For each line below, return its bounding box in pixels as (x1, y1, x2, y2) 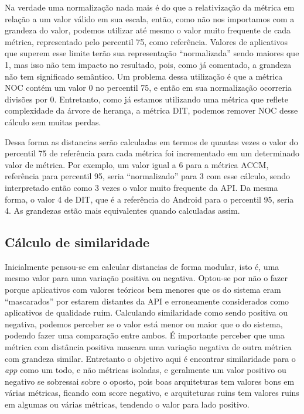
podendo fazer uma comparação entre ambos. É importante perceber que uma (5, 329, 285, 341)
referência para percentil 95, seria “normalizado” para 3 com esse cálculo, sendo (5, 170, 291, 182)
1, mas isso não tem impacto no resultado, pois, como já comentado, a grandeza (5, 58, 292, 70)
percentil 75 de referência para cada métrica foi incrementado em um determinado (5, 147, 300, 159)
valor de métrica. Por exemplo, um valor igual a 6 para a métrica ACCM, (5, 158, 269, 170)
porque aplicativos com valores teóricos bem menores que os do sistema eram (5, 283, 281, 296)
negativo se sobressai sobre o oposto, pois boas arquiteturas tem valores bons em (5, 375, 295, 387)
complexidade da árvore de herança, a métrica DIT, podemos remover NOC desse (5, 104, 298, 117)
